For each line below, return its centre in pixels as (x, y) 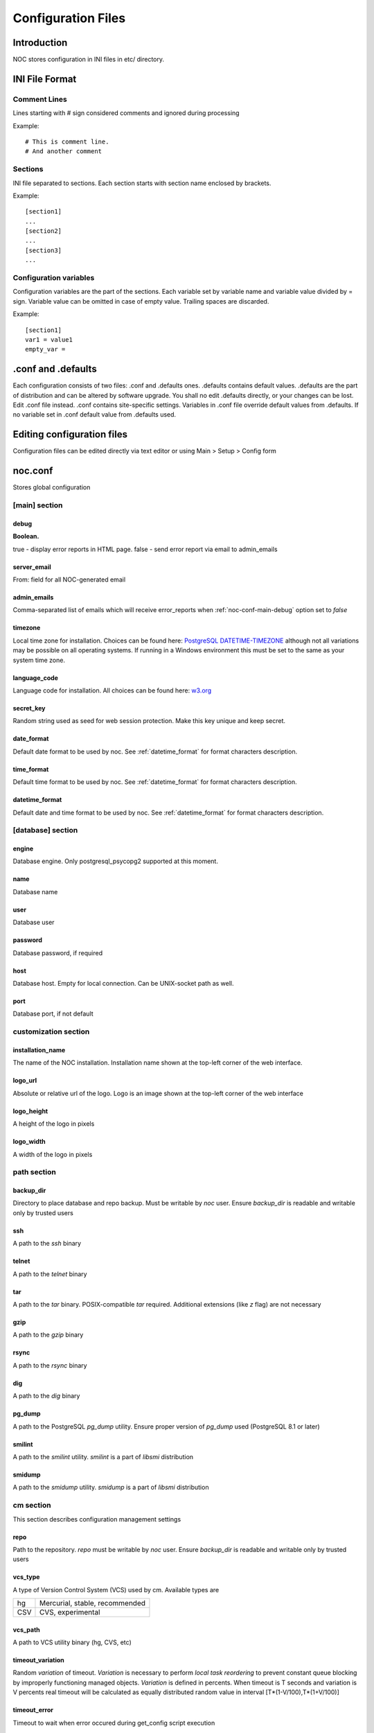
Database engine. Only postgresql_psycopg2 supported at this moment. (115, 861)
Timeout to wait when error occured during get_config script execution (114, 1723)
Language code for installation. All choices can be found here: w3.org (112, 690)
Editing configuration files (70, 434)
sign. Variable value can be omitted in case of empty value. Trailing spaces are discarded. (141, 301)
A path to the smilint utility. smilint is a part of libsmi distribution (103, 1457)
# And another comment (64, 151)
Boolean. (26, 537)
